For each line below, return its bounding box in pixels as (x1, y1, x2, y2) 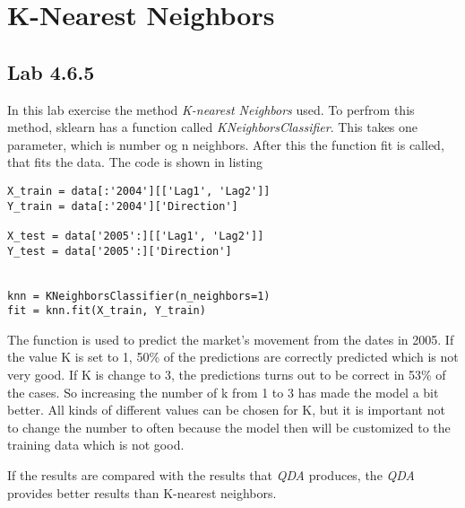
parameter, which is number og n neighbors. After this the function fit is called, (7, 135, 444, 153)
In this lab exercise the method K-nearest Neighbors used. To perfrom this (7, 100, 415, 118)
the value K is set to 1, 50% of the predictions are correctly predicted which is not (7, 347, 459, 366)
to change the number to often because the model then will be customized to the (7, 417, 451, 436)
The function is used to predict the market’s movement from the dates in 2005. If (7, 329, 454, 348)
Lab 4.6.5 (7, 57, 95, 85)
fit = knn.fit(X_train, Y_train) (7, 304, 206, 318)
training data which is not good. (7, 435, 185, 454)
